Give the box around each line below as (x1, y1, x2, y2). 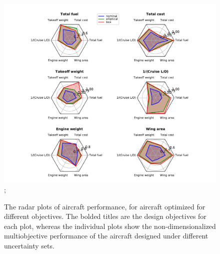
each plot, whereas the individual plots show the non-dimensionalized (4, 220, 216, 231)
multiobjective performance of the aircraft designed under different (4, 230, 208, 241)
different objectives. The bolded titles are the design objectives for (4, 211, 206, 221)
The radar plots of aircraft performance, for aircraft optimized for (4, 201, 205, 211)
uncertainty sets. (4, 240, 54, 251)
